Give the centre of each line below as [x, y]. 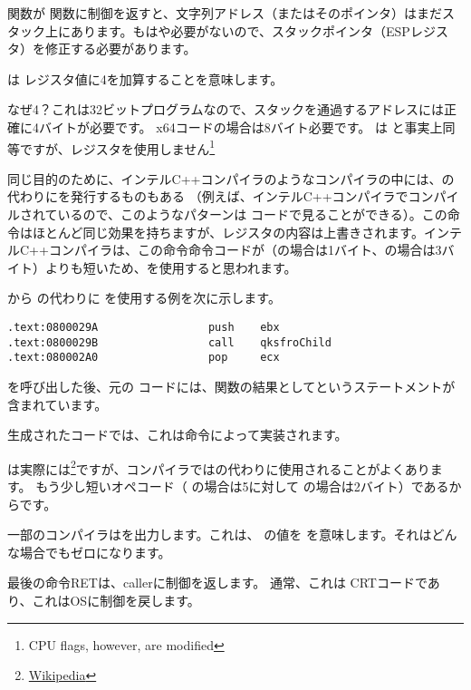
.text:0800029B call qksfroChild [169, 342]
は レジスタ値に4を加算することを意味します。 [145, 78]
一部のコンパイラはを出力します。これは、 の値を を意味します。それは [220, 535]
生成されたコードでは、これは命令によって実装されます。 [178, 435]
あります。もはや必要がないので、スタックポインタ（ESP [240, 30]
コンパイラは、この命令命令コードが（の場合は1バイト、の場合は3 [245, 250]
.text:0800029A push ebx [144, 327]
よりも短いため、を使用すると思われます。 [171, 267]
